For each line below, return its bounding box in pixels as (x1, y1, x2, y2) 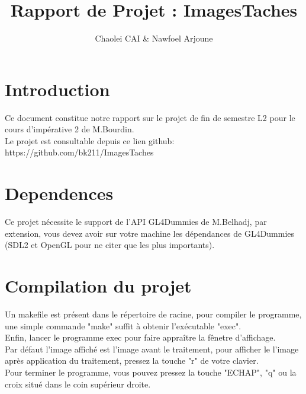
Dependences (5, 181, 114, 205)
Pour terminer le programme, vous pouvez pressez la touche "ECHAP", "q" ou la (5, 366, 297, 379)
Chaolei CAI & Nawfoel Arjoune (95, 32, 213, 45)
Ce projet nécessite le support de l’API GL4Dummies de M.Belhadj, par (5, 215, 267, 228)
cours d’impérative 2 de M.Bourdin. (5, 123, 134, 135)
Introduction (5, 77, 110, 101)
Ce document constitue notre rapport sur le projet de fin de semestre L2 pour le (5, 111, 295, 123)
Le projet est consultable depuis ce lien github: (5, 134, 175, 147)
